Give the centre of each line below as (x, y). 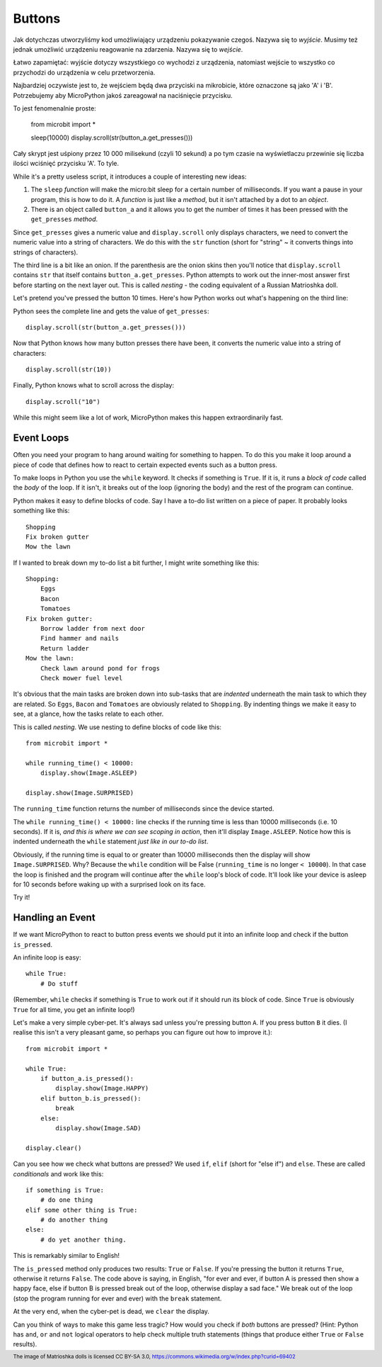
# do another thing (74, 1220)
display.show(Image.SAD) (98, 1128)
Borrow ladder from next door (92, 629)
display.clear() (54, 1148)
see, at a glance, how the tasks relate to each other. (88, 714)
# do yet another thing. (83, 1239)
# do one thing (66, 1200)
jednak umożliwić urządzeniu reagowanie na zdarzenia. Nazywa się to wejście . (128, 49)
